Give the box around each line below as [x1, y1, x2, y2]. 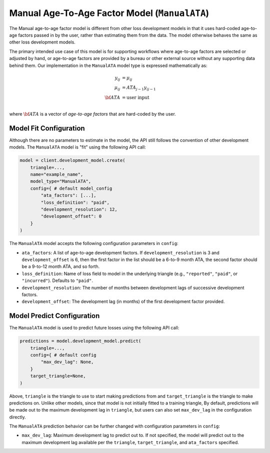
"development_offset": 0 [40, 213, 102, 219]
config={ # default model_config [30, 185, 112, 191]
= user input [121, 95, 149, 100]
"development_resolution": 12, [40, 206, 117, 212]
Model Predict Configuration [9, 311, 100, 320]
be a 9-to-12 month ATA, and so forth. [21, 263, 100, 269]
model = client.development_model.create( [19, 157, 125, 163]
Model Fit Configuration [9, 124, 85, 132]
